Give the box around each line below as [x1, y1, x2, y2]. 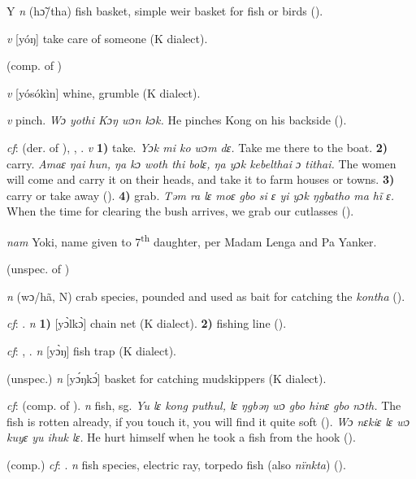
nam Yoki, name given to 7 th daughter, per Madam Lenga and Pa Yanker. [6, 230, 377, 250]
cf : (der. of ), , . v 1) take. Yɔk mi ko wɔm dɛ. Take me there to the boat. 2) [6, 138, 388, 155]
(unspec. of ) [6, 260, 70, 277]
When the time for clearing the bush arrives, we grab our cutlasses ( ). [6, 202, 354, 220]
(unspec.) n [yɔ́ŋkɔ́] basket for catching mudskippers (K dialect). [6, 369, 327, 386]
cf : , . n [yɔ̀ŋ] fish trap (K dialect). [6, 342, 177, 359]
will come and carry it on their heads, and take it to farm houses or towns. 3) [6, 171, 395, 188]
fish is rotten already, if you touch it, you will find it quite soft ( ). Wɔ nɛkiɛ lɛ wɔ [6, 412, 409, 429]
